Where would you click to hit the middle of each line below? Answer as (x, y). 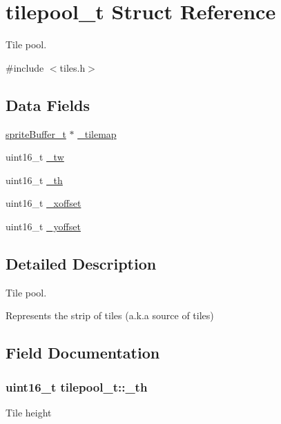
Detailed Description (81, 263)
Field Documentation (83, 353)
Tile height (29, 412)
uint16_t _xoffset (43, 203)
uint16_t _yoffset (43, 226)
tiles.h (72, 67)
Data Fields (48, 104)
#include (25, 67)
